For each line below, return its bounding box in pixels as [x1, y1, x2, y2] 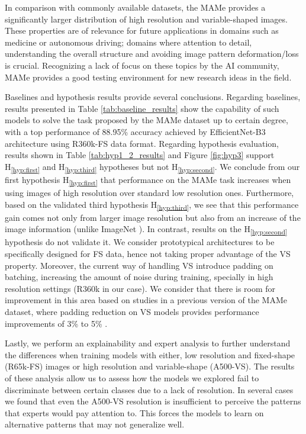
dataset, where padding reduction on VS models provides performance [5, 305, 259, 317]
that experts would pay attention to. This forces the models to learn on [5, 406, 264, 419]
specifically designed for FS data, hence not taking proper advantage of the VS [5, 247, 291, 259]
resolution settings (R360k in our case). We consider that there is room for [5, 282, 276, 294]
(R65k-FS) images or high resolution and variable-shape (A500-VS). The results [5, 360, 295, 372]
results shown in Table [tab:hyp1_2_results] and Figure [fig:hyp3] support [5, 149, 275, 161]
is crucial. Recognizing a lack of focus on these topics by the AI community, [5, 59, 279, 71]
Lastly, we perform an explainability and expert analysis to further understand [5, 337, 291, 349]
